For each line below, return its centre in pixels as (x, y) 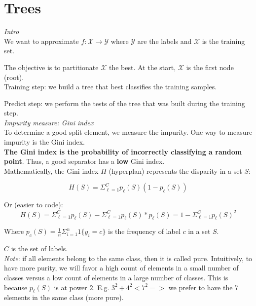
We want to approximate (41, 41)
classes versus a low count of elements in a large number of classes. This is (116, 277)
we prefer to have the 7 (203, 287)
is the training (223, 41)
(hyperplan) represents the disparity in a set (175, 171)
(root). (14, 77)
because (16, 287)
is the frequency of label (144, 231)
